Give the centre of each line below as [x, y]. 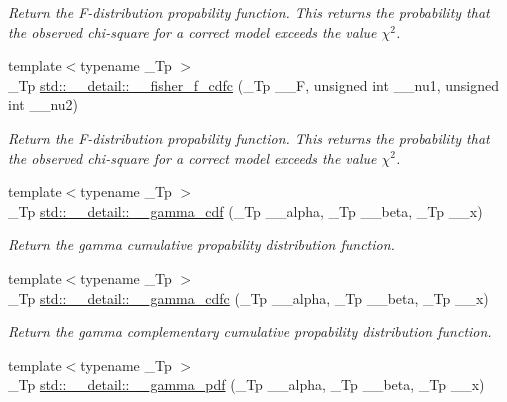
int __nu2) [43, 104]
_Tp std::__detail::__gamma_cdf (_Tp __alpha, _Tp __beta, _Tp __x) [245, 210]
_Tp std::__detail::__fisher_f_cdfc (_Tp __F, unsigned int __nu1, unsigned [254, 84]
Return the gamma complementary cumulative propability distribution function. [250, 331]
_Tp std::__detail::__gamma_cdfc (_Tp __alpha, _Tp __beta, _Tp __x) [248, 297]
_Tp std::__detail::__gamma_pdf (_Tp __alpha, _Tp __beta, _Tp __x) [246, 384]
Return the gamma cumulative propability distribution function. [201, 244]
